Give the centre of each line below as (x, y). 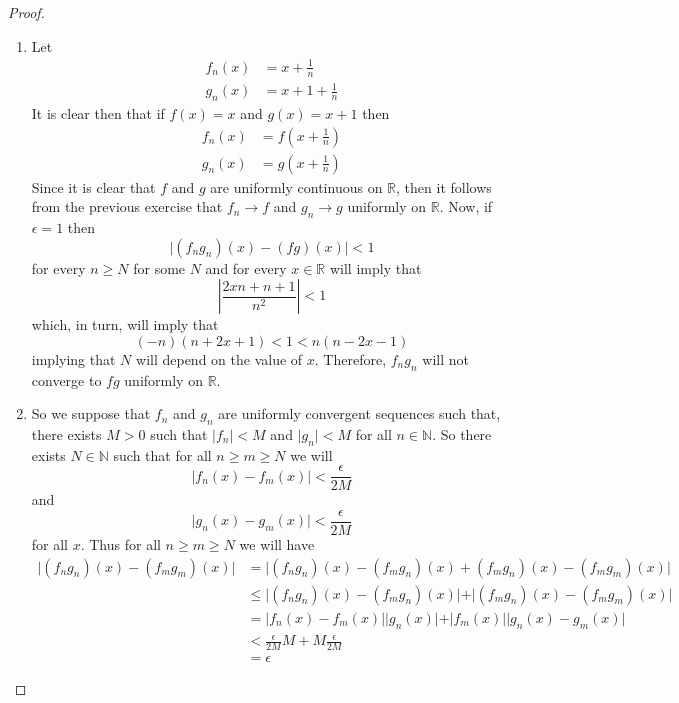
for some (159, 267)
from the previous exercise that (127, 206)
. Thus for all (120, 544)
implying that (73, 358)
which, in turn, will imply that (125, 324)
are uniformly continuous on (296, 186)
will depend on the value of (219, 358)
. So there (462, 433)
